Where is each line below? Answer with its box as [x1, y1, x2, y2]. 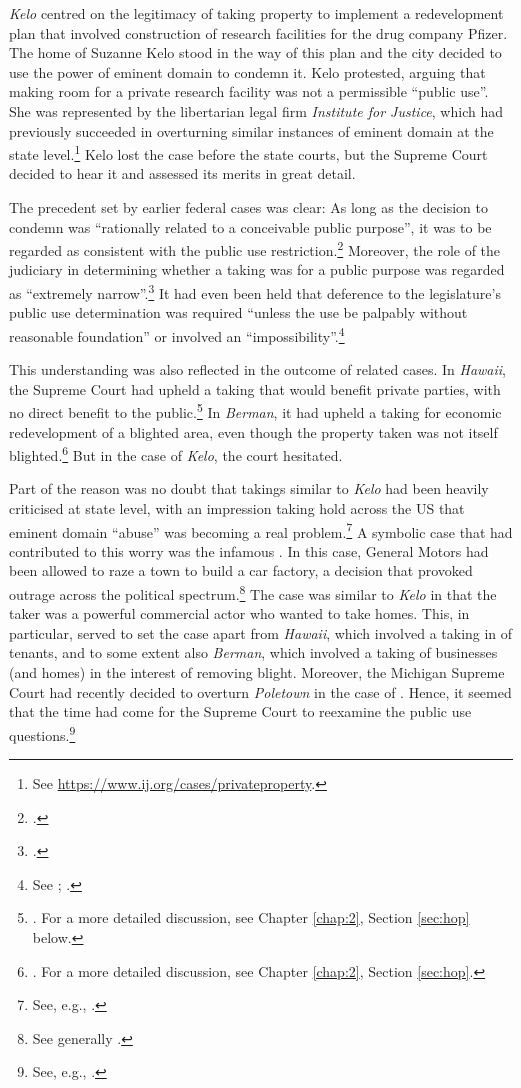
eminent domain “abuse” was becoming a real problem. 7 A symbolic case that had [9, 518, 513, 542]
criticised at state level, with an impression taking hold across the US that [9, 498, 465, 518]
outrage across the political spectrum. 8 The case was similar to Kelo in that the [9, 581, 497, 604]
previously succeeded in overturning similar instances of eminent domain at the [9, 120, 494, 141]
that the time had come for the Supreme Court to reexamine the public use [9, 701, 472, 722]
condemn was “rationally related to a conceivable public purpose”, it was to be [9, 216, 492, 237]
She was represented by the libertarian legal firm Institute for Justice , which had [9, 100, 503, 121]
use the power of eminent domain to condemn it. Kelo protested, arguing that [9, 61, 486, 82]
